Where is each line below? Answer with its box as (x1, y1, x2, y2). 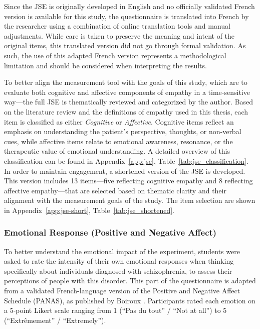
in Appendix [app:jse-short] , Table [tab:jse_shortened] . (4, 204, 174, 215)
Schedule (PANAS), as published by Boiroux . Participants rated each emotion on (4, 295, 255, 305)
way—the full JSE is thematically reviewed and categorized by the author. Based (4, 96, 253, 107)
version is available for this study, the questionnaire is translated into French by (4, 11, 249, 21)
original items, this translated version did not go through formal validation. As (4, 40, 246, 51)
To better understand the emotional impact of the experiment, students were (4, 246, 240, 256)
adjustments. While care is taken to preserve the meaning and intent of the (4, 30, 235, 41)
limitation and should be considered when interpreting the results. (4, 60, 207, 70)
